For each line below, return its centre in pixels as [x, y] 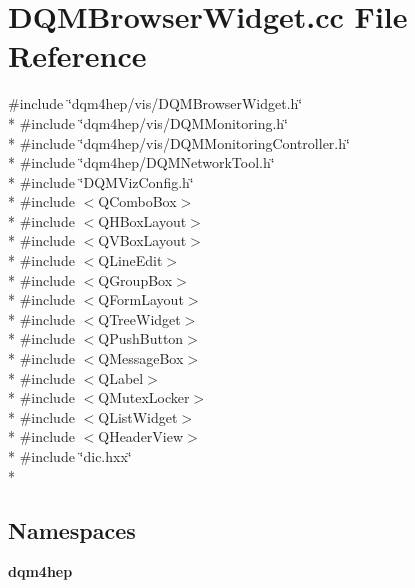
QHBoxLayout [142, 220]
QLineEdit [130, 260]
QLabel [121, 377]
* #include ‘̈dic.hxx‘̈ [70, 456]
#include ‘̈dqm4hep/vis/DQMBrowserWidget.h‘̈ [155, 103]
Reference [77, 55]
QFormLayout [141, 299]
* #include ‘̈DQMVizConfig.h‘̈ [101, 181]
